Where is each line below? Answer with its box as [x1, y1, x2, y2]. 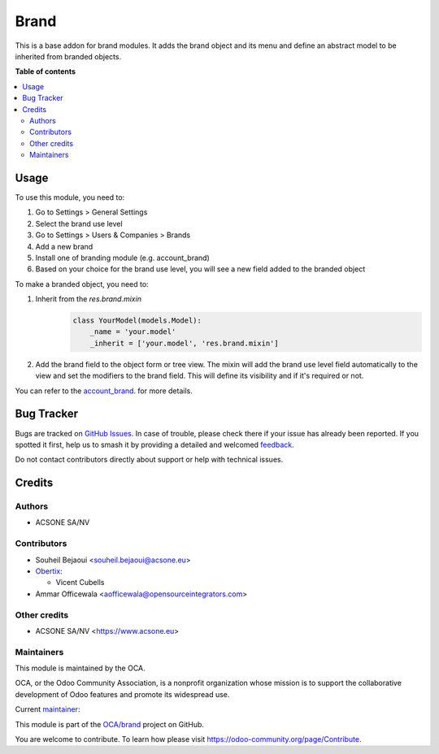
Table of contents [15, 67, 76, 76]
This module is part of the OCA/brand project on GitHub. [15, 719, 205, 729]
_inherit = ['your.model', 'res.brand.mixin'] [89, 338, 280, 348]
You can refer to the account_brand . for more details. [15, 386, 193, 396]
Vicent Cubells [55, 578, 105, 587]
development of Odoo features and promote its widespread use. [15, 689, 230, 699]
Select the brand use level [35, 219, 123, 228]
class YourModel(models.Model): [72, 316, 202, 325]
